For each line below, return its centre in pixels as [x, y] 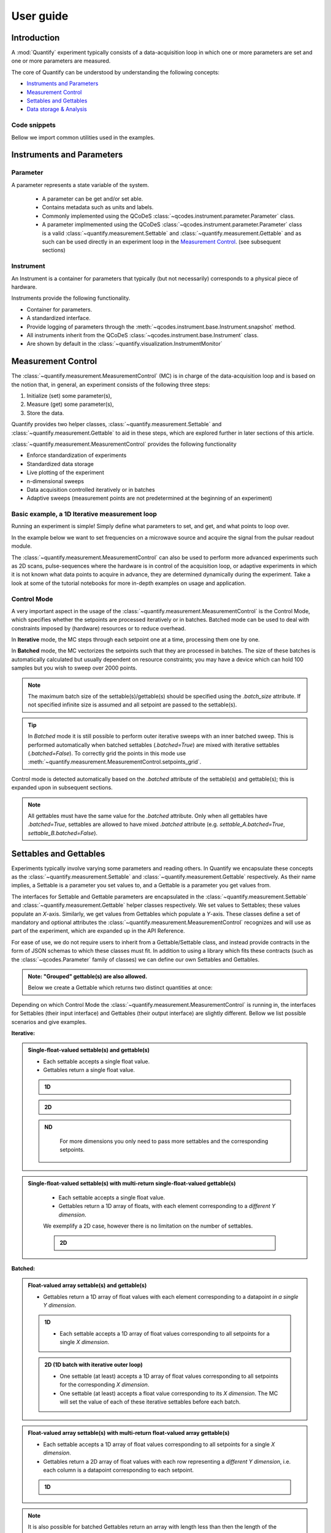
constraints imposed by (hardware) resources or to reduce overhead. [99, 628]
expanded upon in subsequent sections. [62, 787]
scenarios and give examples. [49, 1022]
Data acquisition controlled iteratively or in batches [91, 489]
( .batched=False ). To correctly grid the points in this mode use [107, 753]
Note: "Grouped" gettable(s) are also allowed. [88, 976]
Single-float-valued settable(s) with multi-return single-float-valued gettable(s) [132, 1183]
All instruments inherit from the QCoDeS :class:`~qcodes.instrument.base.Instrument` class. [143, 335]
